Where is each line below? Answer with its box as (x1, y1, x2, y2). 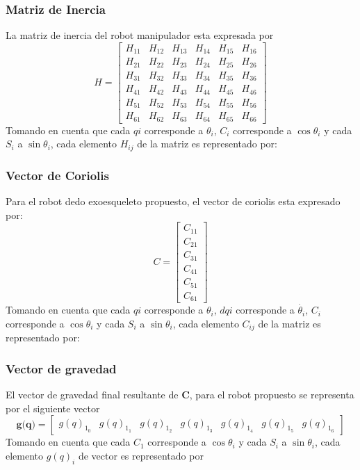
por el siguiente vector (6, 400, 100, 415)
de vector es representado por (78, 448, 204, 462)
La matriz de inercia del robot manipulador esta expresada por (6, 28, 274, 42)
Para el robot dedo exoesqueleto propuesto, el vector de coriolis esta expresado (6, 193, 341, 208)
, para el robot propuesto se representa (189, 387, 354, 401)
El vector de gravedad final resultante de (6, 387, 179, 401)
